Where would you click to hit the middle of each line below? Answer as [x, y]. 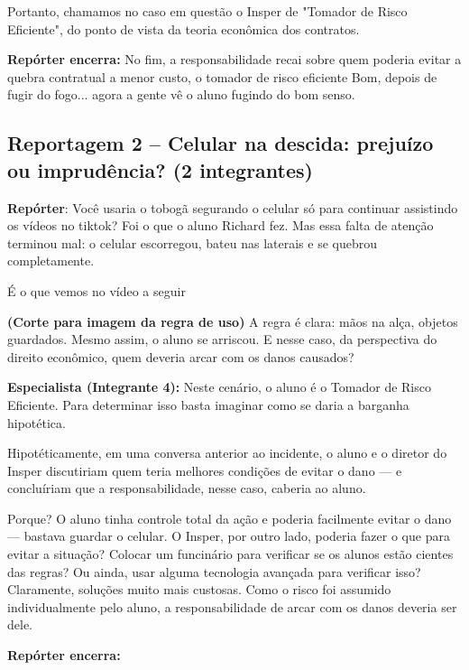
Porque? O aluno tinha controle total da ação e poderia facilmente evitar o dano [230, 518]
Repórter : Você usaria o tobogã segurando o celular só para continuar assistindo [233, 207]
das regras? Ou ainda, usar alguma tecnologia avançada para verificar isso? [214, 571]
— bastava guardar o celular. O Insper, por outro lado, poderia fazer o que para [229, 536]
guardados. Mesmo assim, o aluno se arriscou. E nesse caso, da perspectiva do [222, 339]
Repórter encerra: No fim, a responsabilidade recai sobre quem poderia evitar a [234, 59]
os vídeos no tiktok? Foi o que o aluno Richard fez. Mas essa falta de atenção [221, 225]
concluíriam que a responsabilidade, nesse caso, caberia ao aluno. [187, 488]
